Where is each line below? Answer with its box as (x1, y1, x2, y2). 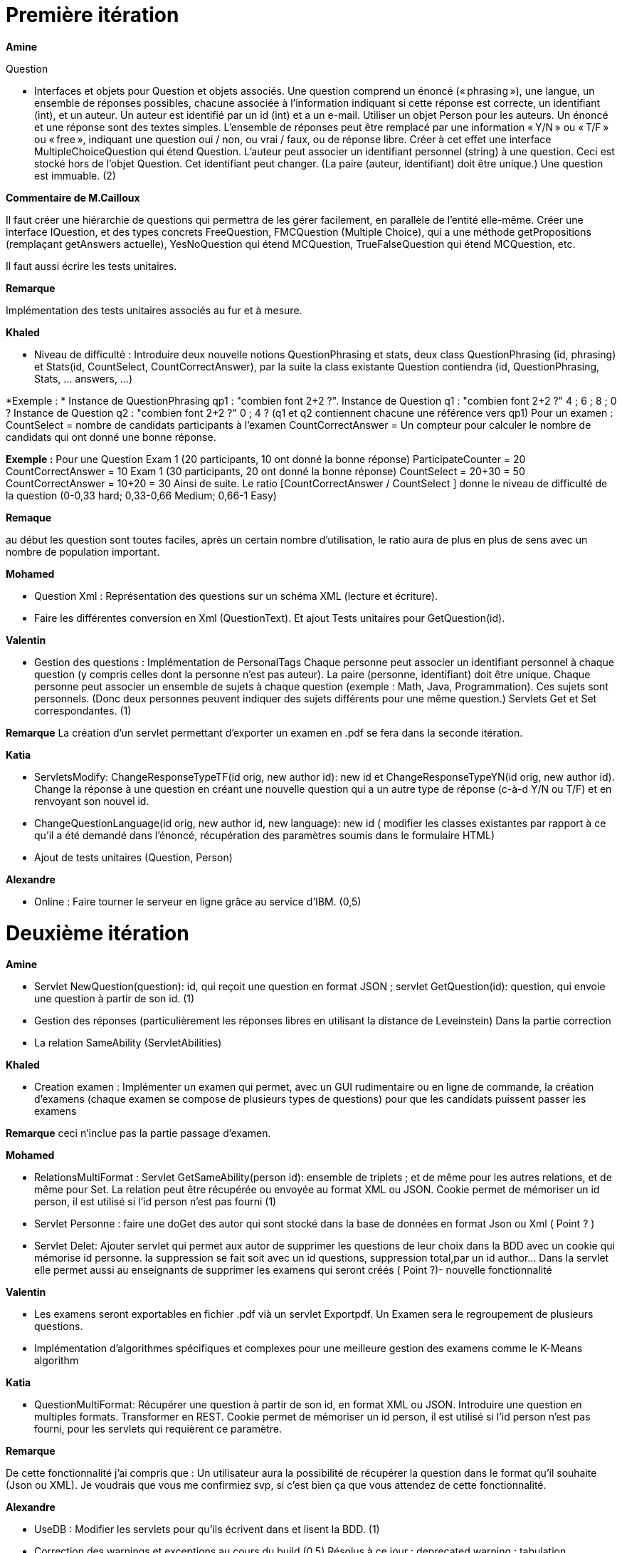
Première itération (6, 3, 179, 27)
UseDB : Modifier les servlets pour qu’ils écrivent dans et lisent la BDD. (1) (34, 1523, 380, 1536)
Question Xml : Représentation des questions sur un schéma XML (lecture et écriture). (34, 589, 438, 602)
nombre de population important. (6, 545, 160, 558)
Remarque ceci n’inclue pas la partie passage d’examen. (6, 1127, 271, 1140)
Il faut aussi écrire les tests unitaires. (6, 259, 177, 272)
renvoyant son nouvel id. (34, 794, 149, 807)
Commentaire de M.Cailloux (6, 191, 140, 204)
